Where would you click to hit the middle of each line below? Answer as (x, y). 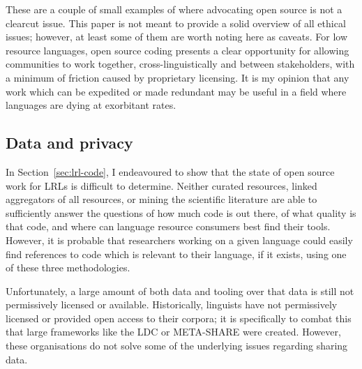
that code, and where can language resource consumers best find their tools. (168, 226)
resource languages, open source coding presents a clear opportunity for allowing (178, 50)
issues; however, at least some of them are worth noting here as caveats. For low (177, 37)
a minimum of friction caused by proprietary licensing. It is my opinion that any (178, 77)
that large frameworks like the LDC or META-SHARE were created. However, (173, 332)
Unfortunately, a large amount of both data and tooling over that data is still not (180, 291)
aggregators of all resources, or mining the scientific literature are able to (161, 199)
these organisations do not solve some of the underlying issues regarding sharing (177, 346)
